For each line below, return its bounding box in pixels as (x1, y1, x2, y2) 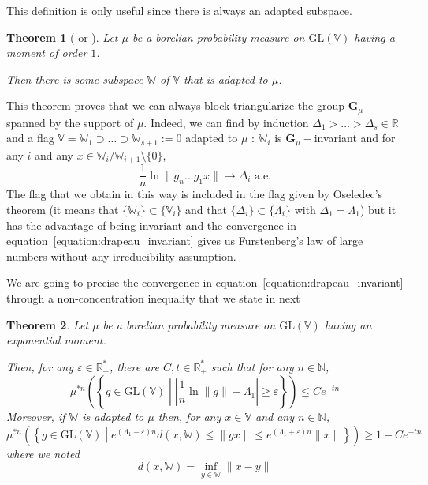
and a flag (6, 130, 54, 146)
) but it (359, 201, 396, 217)
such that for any (210, 358, 294, 374)
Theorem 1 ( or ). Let (6, 28, 118, 45)
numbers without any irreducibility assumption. (6, 247, 236, 264)
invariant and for (314, 130, 396, 146)
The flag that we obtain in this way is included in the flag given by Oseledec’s (6, 186, 383, 202)
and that (185, 201, 227, 217)
